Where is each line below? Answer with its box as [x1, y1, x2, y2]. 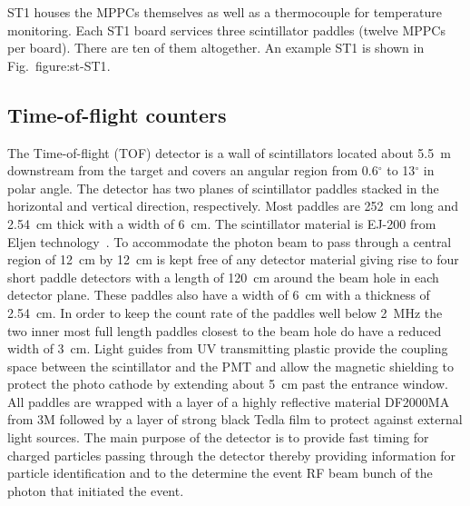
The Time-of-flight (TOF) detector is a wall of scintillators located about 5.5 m [7, 143, 451, 162]
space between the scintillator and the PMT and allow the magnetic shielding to [7, 356, 455, 375]
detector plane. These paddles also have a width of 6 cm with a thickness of [7, 285, 430, 304]
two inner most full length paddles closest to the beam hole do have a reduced [7, 321, 442, 340]
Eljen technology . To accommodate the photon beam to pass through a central [7, 232, 452, 251]
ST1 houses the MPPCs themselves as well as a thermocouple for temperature [7, 3, 442, 21]
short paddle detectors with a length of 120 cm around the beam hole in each [7, 267, 439, 286]
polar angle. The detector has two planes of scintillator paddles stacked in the [7, 178, 439, 197]
